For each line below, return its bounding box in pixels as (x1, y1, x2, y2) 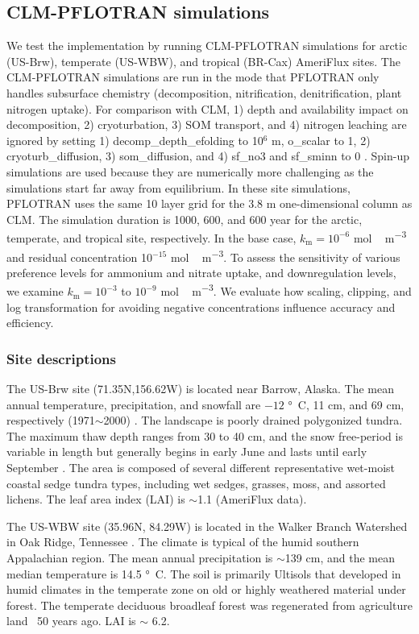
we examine (6, 283, 64, 300)
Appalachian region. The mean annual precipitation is (6, 549, 273, 566)
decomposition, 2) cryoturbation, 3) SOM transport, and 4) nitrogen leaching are (6, 116, 407, 133)
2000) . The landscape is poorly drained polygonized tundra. (103, 412, 403, 429)
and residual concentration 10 (6, 248, 153, 265)
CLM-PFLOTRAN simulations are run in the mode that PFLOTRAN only (6, 68, 380, 85)
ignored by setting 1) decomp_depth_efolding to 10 (6, 131, 263, 148)
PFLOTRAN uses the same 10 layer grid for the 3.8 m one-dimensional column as (6, 195, 413, 212)
